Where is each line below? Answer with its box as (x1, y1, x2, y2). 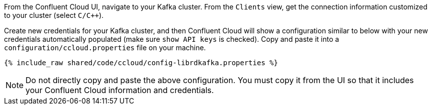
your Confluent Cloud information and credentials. (25, 85, 214, 95)
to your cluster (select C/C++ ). (4, 11, 104, 19)
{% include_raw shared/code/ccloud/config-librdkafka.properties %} (4, 59, 278, 67)
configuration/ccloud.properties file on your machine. (4, 43, 206, 52)
